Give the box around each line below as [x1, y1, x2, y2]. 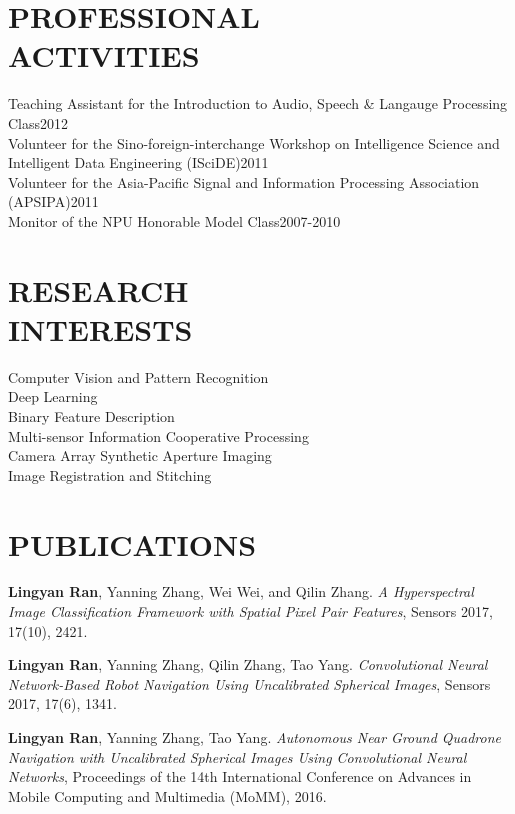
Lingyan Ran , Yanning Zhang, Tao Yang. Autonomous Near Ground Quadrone [8, 727, 502, 748]
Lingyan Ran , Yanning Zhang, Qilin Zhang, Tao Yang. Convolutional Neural [8, 654, 488, 675]
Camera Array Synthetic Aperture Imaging [8, 445, 272, 466]
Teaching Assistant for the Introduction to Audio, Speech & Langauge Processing [8, 93, 508, 114]
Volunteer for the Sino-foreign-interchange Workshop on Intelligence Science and [8, 132, 500, 153]
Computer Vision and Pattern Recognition [8, 366, 269, 387]
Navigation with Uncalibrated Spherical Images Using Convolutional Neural [8, 746, 467, 767]
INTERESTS [8, 308, 193, 349]
